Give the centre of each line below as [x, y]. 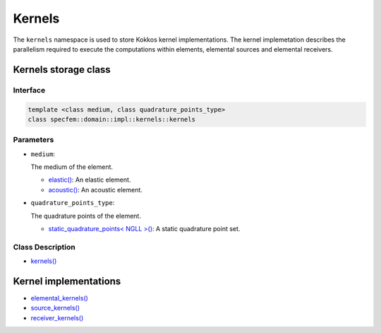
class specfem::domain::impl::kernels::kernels [111, 119]
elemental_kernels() [59, 298]
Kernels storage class [62, 70]
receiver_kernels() [57, 317]
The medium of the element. [72, 167]
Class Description [44, 247]
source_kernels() [55, 308]
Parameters [34, 140]
